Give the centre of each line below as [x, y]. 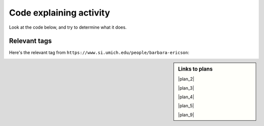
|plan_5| [186, 106]
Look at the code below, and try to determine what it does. [68, 27]
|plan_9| [186, 115]
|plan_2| [186, 79]
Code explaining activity [59, 13]
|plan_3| [186, 88]
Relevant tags [31, 41]
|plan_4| [186, 97]
